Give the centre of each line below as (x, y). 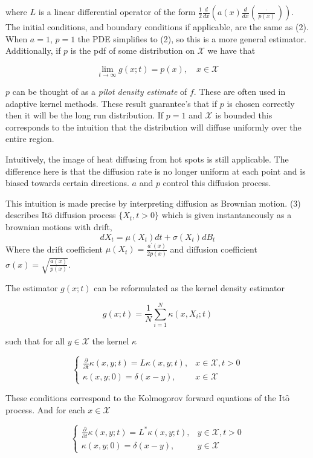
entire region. (30, 139)
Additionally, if (33, 50)
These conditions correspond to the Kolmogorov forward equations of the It (145, 398)
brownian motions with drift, (59, 226)
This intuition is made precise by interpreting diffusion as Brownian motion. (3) (153, 203)
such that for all (35, 341)
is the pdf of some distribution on (133, 50)
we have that (231, 50)
